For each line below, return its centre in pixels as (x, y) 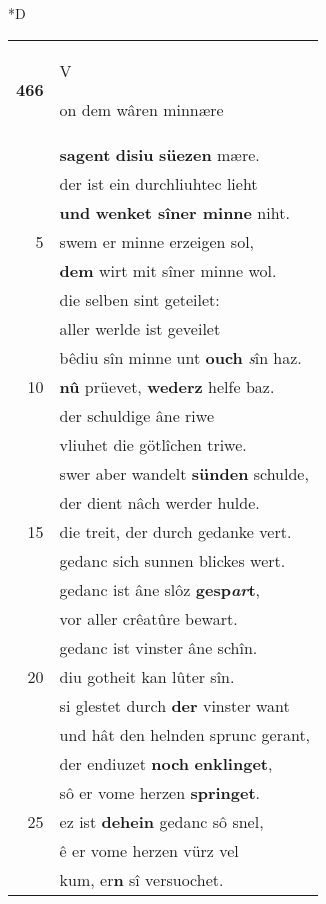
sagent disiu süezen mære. (159, 154)
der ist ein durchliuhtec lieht (158, 183)
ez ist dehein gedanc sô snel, (161, 821)
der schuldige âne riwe (136, 415)
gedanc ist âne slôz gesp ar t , (159, 589)
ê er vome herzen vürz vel (149, 850)
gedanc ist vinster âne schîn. (158, 647)
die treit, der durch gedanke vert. (175, 531)
